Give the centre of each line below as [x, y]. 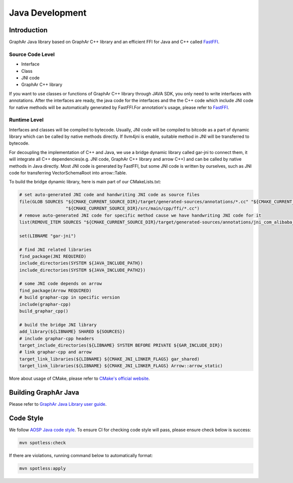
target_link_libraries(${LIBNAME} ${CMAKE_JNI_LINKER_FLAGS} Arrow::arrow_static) [121, 366]
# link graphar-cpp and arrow [55, 352]
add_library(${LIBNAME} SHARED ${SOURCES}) [72, 332]
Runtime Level [26, 120]
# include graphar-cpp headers [57, 338]
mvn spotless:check [42, 443]
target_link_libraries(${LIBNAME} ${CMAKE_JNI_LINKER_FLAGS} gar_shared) [109, 359]
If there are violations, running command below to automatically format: [81, 455]
